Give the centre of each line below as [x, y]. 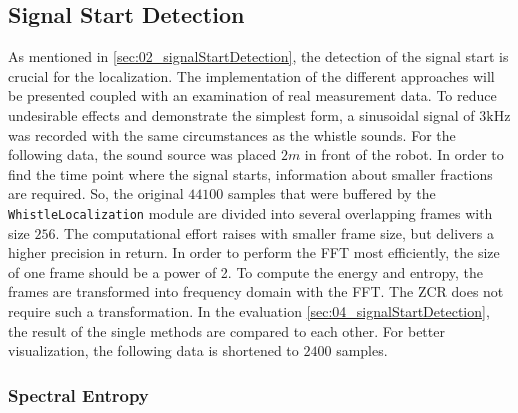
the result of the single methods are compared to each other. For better [226, 330]
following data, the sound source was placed [142, 154]
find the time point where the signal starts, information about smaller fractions [250, 173]
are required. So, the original [96, 193]
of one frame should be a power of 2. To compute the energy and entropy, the [246, 271]
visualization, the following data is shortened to [153, 350]
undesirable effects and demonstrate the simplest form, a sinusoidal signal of [241, 114]
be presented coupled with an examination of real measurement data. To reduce [252, 95]
